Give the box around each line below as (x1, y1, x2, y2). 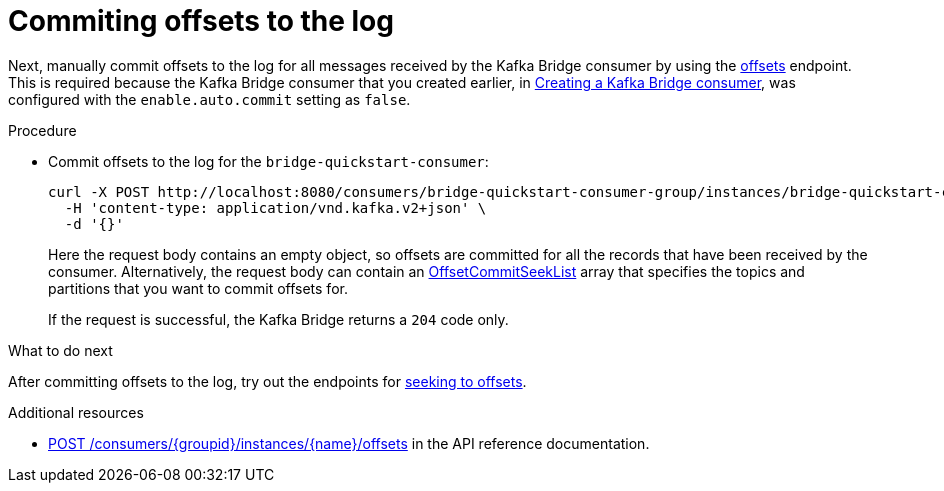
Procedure (8, 121, 77, 139)
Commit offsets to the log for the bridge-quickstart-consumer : (48, 152, 489, 170)
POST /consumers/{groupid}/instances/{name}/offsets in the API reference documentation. (48, 434, 650, 452)
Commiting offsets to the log (8, 4, 394, 38)
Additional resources (8, 403, 144, 421)
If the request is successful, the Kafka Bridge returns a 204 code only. (48, 310, 509, 328)
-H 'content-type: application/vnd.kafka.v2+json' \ (64, 199, 487, 216)
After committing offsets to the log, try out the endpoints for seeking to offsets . (8, 372, 527, 390)
